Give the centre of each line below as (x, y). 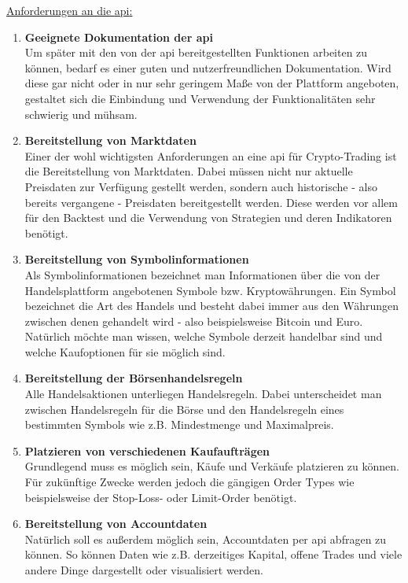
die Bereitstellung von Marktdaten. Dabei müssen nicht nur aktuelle (189, 171)
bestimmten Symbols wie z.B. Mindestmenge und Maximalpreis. (179, 424)
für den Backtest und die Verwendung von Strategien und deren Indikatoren (208, 218)
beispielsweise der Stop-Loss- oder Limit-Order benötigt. (161, 497)
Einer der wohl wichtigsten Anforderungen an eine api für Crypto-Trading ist (211, 155)
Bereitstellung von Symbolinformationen (137, 259)
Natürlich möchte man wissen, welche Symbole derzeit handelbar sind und (204, 336)
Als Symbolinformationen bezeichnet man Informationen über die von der (202, 274)
